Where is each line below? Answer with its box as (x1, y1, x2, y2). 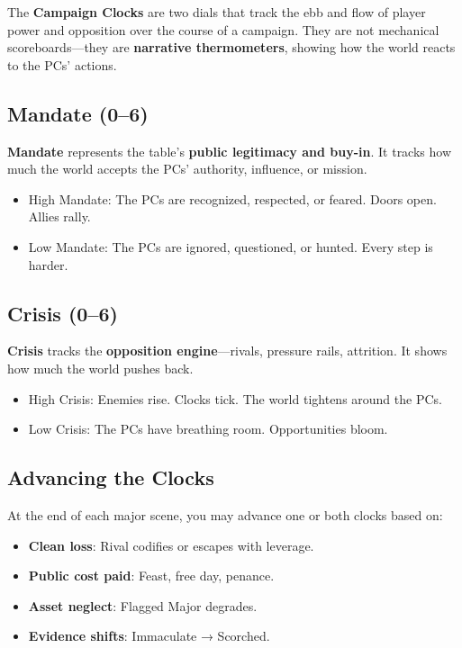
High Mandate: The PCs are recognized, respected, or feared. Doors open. (28, 189, 437, 208)
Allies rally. (28, 207, 91, 226)
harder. (28, 255, 68, 274)
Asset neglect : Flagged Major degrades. (28, 596, 258, 615)
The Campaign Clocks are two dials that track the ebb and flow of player (7, 3, 426, 21)
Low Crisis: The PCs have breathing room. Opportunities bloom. (28, 419, 388, 438)
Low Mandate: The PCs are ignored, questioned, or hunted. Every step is (28, 237, 433, 256)
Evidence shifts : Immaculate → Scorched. (28, 626, 270, 645)
